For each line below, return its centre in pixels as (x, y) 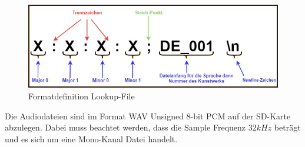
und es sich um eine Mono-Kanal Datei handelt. (91, 138)
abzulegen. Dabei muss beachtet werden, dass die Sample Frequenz (125, 127)
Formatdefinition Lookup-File (82, 96)
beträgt (287, 127)
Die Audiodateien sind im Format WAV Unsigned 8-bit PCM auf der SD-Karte (148, 116)
